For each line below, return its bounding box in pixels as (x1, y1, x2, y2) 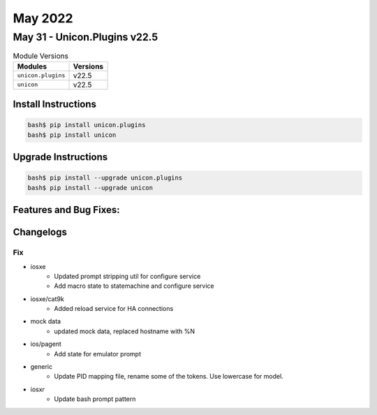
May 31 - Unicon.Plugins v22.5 (13, 31, 158, 43)
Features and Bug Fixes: (13, 204, 120, 216)
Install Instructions (13, 99, 97, 110)
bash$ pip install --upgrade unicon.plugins (27, 174, 183, 182)
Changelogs (13, 226, 68, 238)
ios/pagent (30, 340, 62, 349)
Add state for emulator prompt (54, 349, 141, 358)
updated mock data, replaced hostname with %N (54, 327, 195, 335)
